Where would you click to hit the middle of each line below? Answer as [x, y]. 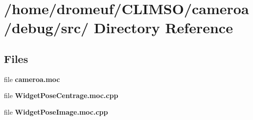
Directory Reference [163, 28]
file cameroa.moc [32, 79]
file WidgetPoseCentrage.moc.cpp [61, 95]
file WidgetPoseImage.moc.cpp [56, 111]
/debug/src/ [46, 28]
